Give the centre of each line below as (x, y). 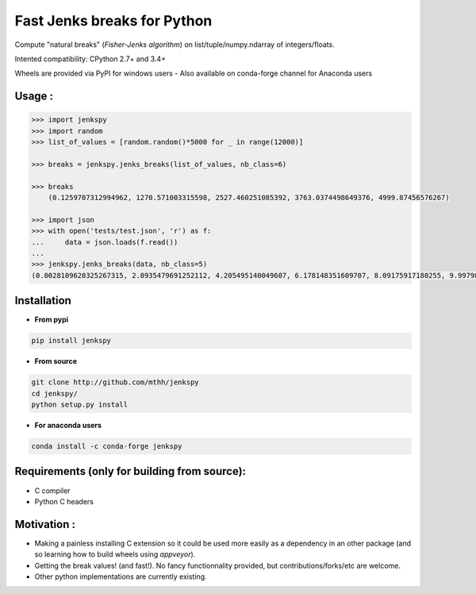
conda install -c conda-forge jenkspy (107, 446)
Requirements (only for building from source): (130, 471)
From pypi (52, 320)
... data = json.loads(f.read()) (105, 242)
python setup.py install (80, 405)
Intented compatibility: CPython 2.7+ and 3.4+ (90, 59)
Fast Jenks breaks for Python (113, 21)
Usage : (34, 96)
